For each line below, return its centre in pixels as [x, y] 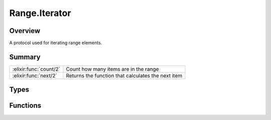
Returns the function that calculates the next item [124, 75]
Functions [25, 106]
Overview [25, 31]
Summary [25, 57]
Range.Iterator [40, 13]
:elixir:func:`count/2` [36, 69]
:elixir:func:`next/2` [35, 75]
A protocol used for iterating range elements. [56, 43]
